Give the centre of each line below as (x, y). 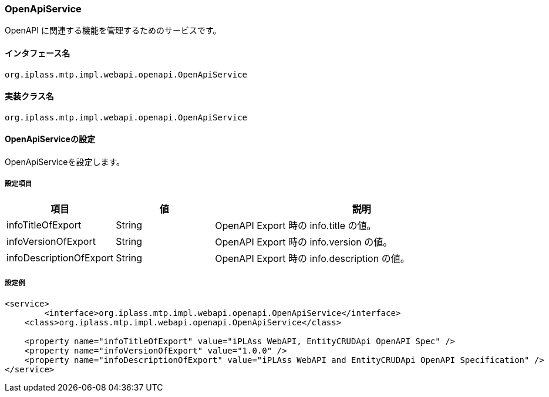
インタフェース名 (38, 53)
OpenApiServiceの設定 (50, 139)
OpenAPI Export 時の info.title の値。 (296, 225)
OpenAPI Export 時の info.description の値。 (312, 258)
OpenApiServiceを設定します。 (65, 162)
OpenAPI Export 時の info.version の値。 (304, 242)
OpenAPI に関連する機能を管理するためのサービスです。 (113, 31)
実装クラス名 (29, 96)
